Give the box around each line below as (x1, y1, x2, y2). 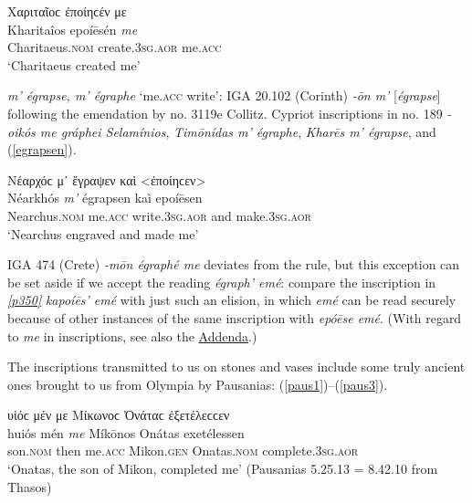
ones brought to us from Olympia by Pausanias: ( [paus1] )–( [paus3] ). (7, 374, 388, 393)
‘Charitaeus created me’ (7, 55, 141, 74)
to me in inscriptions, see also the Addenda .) (7, 326, 257, 345)
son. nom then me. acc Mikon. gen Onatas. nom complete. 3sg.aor (7, 441, 359, 460)
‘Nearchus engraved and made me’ (7, 224, 199, 243)
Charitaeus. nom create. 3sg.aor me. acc (7, 37, 222, 57)
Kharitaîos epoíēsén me (7, 19, 138, 38)
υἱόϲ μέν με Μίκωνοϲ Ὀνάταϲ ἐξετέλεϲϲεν (7, 405, 230, 424)
